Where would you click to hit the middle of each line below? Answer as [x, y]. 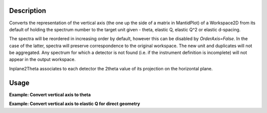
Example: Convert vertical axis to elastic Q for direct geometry [75, 104]
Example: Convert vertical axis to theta [50, 95]
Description [28, 11]
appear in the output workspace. [43, 59]
